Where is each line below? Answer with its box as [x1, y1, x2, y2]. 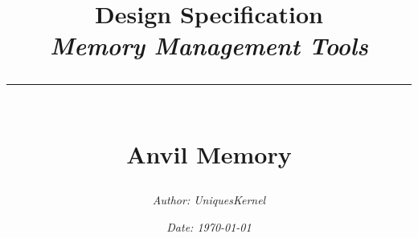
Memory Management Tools [50, 29, 368, 63]
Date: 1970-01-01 [166, 218, 252, 235]
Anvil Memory [126, 137, 292, 170]
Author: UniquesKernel [152, 191, 266, 208]
